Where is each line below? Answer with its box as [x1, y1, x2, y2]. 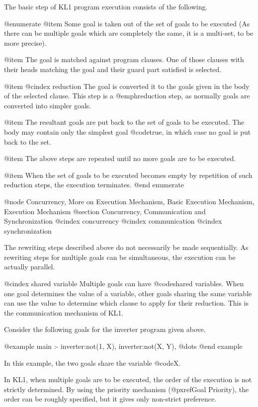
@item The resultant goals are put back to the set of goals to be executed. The [4, 117, 245, 127]
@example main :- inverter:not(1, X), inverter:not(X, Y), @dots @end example [4, 341, 243, 351]
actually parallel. [4, 261, 55, 272]
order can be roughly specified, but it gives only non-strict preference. [4, 394, 217, 404]
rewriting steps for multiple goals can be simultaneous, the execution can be [4, 251, 236, 262]
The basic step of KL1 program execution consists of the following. [4, 1, 208, 11]
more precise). [4, 37, 47, 48]
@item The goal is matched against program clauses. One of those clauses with [4, 54, 244, 65]
